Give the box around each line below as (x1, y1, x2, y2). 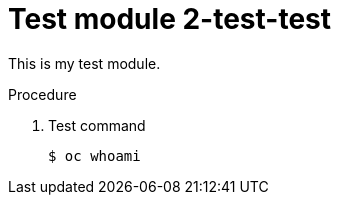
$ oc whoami (48, 147, 141, 164)
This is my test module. (8, 54, 161, 72)
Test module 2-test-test (8, 2, 332, 36)
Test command (48, 116, 146, 134)
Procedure (8, 85, 77, 103)
